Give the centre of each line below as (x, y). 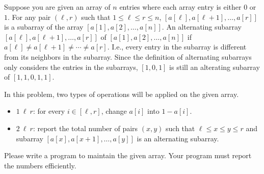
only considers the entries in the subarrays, (71, 67)
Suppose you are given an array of (57, 7)
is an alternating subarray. (178, 138)
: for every (49, 111)
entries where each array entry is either (180, 7)
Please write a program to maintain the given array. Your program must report (128, 155)
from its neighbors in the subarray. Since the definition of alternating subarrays (128, 56)
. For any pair (29, 17)
